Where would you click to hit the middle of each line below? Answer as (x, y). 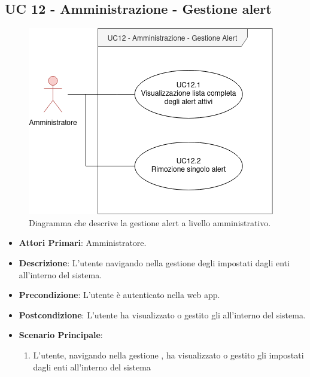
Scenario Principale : (61, 335)
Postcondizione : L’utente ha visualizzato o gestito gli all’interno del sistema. (162, 314)
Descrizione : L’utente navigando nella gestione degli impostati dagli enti (154, 262)
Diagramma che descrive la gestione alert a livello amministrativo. (150, 222)
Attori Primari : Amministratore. (83, 243)
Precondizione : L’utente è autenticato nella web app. (119, 295)
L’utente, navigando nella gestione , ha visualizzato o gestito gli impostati (168, 355)
